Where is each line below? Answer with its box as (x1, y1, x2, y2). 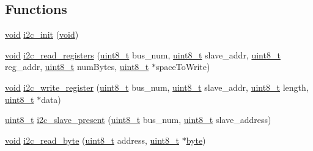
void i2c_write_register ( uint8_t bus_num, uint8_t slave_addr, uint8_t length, (5, 80, 309, 93)
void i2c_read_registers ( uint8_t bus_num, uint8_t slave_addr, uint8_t (5, 48, 281, 61)
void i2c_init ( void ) (5, 28, 79, 41)
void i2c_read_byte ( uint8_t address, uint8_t (5, 133, 179, 146)
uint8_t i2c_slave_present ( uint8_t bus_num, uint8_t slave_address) (5, 113, 271, 126)
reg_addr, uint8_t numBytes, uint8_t (5, 60, 149, 73)
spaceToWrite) (155, 60, 210, 73)
